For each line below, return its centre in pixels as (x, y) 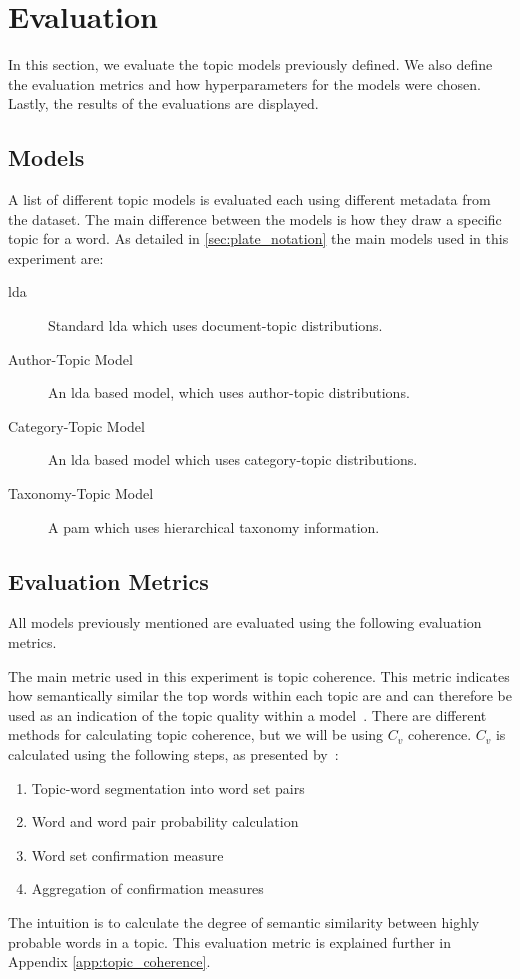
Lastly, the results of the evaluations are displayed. (163, 103)
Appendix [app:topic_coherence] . (109, 961)
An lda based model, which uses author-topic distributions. (229, 392)
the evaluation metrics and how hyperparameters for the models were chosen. (245, 83)
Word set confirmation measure (127, 854)
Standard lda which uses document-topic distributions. (215, 325)
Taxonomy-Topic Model (81, 493)
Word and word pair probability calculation (165, 821)
